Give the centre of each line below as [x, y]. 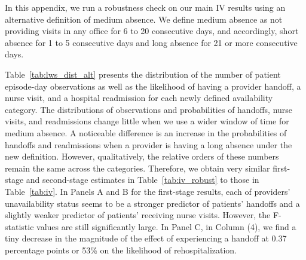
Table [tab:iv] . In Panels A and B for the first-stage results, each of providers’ [148, 191]
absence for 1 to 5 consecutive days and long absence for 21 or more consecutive [151, 42]
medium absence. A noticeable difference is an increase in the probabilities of [146, 132]
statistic [19, 226]
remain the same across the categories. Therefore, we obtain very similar [137, 168]
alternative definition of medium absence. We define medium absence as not [144, 19]
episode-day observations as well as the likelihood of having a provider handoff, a [153, 86]
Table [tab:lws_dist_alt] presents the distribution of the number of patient [143, 74]
